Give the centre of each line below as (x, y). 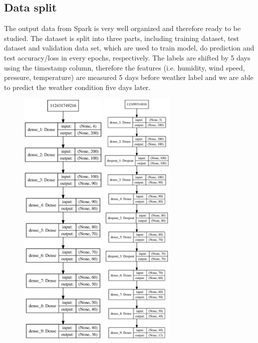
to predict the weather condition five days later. (77, 87)
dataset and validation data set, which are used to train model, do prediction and (129, 48)
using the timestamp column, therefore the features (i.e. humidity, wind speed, (124, 67)
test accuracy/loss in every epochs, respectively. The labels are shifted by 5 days (127, 57)
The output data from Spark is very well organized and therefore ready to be (122, 28)
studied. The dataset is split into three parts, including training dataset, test (122, 38)
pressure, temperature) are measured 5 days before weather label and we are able (129, 77)
